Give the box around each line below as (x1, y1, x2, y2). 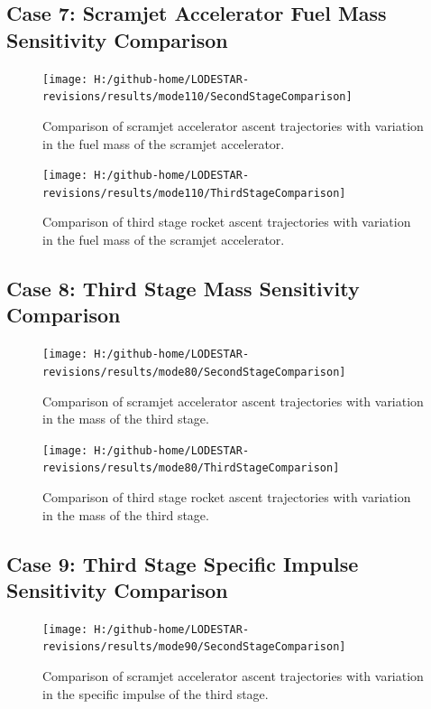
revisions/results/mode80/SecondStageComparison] (42, 365, 346, 378)
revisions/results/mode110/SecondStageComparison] (42, 90, 353, 104)
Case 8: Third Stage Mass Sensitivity (6, 274, 360, 302)
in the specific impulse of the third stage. (42, 684, 269, 703)
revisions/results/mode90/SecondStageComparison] (42, 640, 346, 654)
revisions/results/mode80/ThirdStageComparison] (42, 462, 340, 475)
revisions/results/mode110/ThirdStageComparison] (42, 186, 346, 200)
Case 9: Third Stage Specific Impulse (6, 549, 359, 577)
